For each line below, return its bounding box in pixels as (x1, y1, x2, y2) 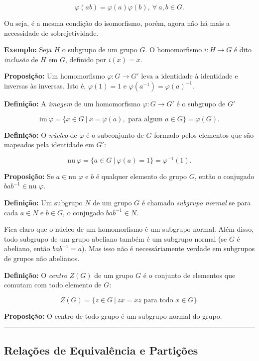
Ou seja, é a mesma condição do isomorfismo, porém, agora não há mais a (4, 18, 230, 28)
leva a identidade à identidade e (141, 71, 238, 81)
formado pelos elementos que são (154, 129, 254, 140)
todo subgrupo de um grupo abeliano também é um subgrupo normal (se (4, 233, 227, 244)
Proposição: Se (4, 171, 54, 181)
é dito (234, 44, 252, 55)
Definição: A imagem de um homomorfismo (4, 98, 140, 108)
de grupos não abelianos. (4, 253, 80, 263)
